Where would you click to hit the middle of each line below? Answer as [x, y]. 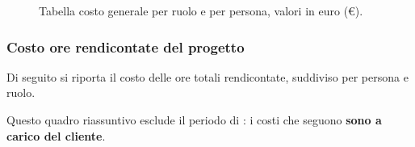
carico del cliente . [56, 135]
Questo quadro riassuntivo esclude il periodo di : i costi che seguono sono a [194, 120]
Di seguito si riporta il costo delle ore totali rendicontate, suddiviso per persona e [207, 76]
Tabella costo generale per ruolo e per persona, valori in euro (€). [201, 10]
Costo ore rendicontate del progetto [126, 46]
